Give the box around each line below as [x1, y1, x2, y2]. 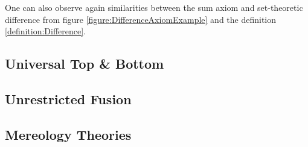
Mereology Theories [5, 125, 132, 143]
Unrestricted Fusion [5, 89, 132, 108]
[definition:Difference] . [5, 25, 86, 37]
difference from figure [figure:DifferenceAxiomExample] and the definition [5, 13, 277, 25]
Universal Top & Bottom [5, 54, 164, 73]
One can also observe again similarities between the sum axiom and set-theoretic [5, 1, 303, 13]
